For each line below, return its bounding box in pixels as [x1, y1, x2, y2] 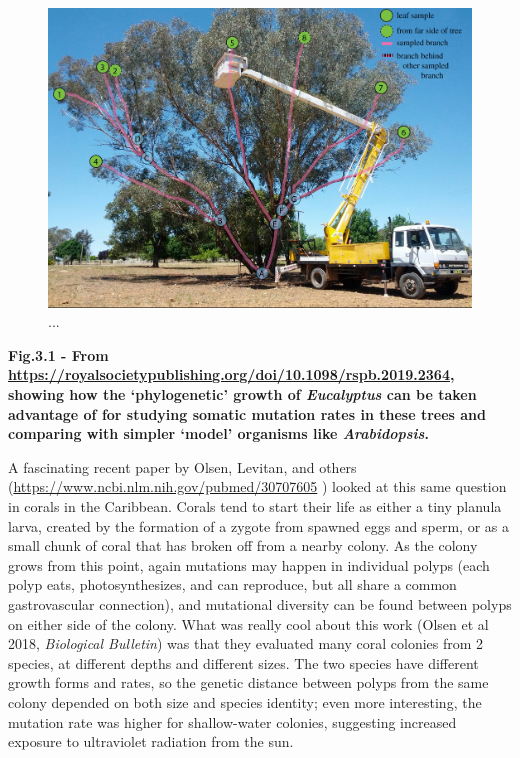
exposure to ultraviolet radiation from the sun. [8, 731, 294, 752]
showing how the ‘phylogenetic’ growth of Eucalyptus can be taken [8, 384, 477, 405]
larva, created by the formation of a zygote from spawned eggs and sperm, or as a [8, 515, 510, 536]
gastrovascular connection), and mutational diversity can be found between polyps [8, 593, 512, 614]
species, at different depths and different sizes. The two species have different [8, 652, 479, 673]
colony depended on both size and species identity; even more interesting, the [8, 691, 482, 712]
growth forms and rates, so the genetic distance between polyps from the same [8, 672, 489, 693]
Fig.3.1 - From [8, 344, 109, 365]
